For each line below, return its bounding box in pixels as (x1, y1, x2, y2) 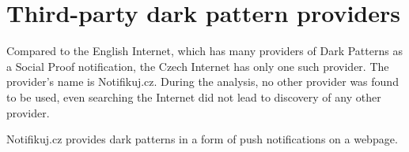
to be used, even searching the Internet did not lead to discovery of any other (6, 88, 381, 105)
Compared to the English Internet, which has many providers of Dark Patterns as (6, 43, 403, 59)
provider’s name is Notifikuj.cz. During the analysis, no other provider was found (6, 73, 399, 90)
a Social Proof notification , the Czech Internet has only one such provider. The (6, 57, 389, 74)
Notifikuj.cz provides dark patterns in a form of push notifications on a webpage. (6, 131, 398, 147)
